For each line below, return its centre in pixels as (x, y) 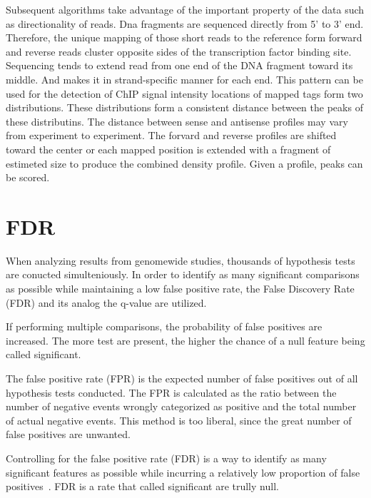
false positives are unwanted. (68, 434)
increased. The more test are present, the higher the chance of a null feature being (185, 340)
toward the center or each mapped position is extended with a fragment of (168, 149)
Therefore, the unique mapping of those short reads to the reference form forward (184, 37)
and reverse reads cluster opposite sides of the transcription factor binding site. (179, 51)
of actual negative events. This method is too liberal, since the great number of (179, 420)
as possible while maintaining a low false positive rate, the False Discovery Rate (180, 289)
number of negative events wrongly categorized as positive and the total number (181, 406)
